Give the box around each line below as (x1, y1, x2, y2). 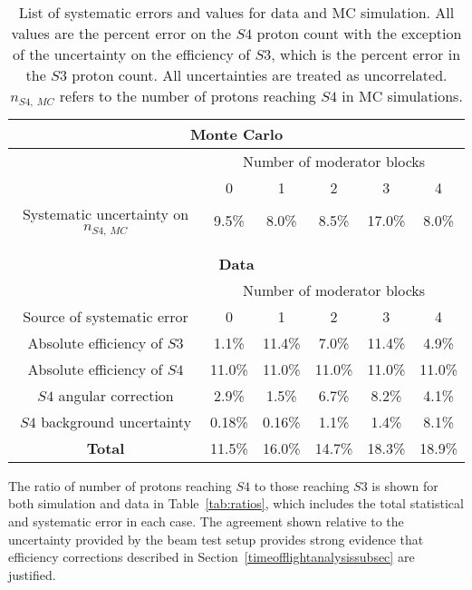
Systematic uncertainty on (22, 202, 189, 224)
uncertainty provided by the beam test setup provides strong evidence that (8, 529, 424, 548)
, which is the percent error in (271, 44, 461, 64)
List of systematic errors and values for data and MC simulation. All (18, 2, 455, 23)
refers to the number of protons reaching (59, 85, 316, 106)
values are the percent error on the (11, 23, 232, 44)
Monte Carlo (189, 123, 284, 144)
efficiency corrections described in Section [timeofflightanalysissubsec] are (8, 547, 415, 566)
